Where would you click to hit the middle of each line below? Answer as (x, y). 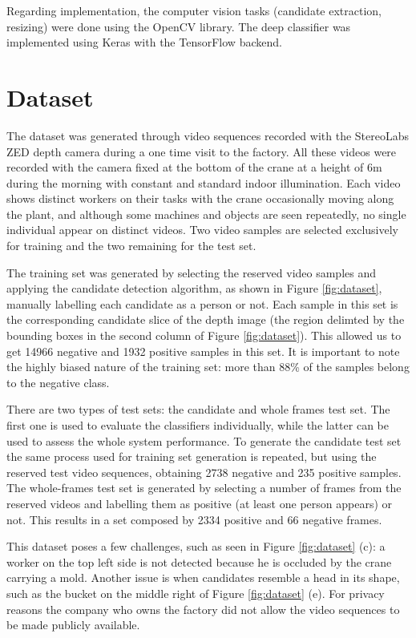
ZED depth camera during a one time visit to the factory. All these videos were (202, 151)
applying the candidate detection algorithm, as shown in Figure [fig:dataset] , (194, 288)
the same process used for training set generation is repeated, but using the (192, 456)
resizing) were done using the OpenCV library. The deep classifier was (179, 26)
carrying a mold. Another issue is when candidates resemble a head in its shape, (203, 577)
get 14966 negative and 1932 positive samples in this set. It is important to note (203, 351)
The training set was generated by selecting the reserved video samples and (192, 272)
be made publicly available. (73, 625)
